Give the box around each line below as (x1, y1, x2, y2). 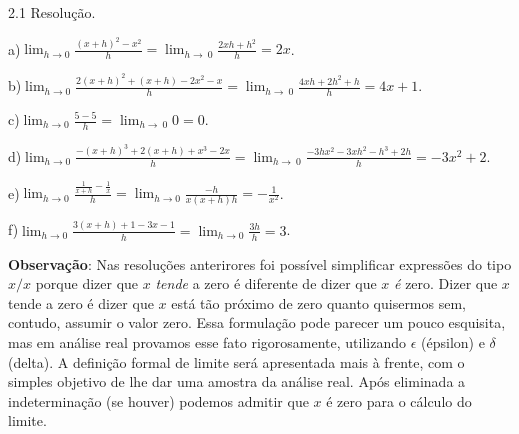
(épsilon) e (421, 331, 485, 352)
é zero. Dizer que (394, 273, 498, 294)
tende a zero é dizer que (8, 292, 154, 313)
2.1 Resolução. (8, 2, 96, 22)
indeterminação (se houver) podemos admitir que (8, 390, 309, 411)
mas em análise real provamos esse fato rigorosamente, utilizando (8, 331, 407, 352)
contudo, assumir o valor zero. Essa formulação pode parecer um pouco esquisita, (8, 312, 506, 333)
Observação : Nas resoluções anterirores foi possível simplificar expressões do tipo (8, 253, 512, 274)
